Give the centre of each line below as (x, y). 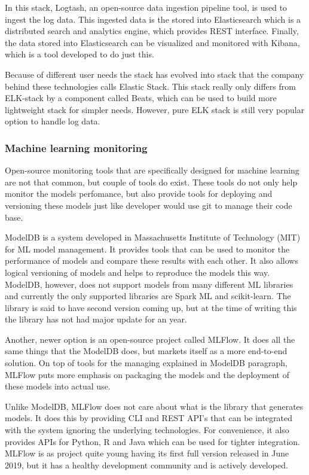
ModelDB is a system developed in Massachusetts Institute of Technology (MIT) (153, 237)
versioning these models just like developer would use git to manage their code (149, 205)
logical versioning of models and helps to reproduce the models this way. (137, 272)
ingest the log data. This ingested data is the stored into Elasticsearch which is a (153, 19)
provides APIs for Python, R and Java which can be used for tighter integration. (152, 441)
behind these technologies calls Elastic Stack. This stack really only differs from (150, 86)
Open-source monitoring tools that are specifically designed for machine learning (152, 170)
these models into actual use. (58, 386)
